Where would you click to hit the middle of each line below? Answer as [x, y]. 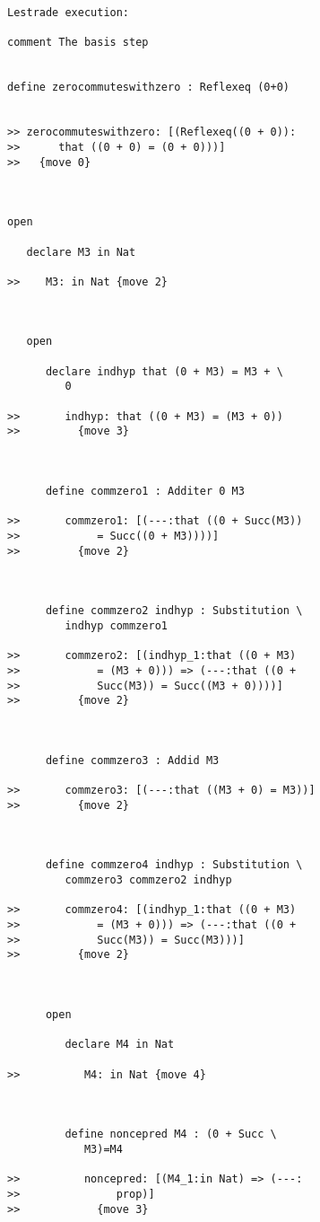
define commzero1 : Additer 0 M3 [145, 491]
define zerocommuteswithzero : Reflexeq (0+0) [148, 88]
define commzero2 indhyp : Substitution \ [174, 611]
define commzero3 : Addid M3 [132, 760]
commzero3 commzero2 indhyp [148, 880]
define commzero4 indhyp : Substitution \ [174, 865]
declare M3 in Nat [81, 252]
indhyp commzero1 [116, 625]
